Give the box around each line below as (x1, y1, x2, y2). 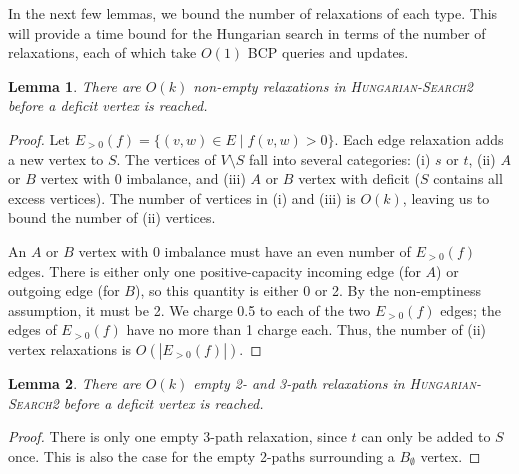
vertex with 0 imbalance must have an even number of (78, 240, 411, 261)
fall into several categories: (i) (248, 148, 431, 169)
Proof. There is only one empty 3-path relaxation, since (8, 426, 347, 447)
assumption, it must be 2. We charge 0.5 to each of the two (8, 299, 371, 320)
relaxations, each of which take (8, 42, 197, 63)
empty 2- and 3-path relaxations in (193, 372, 405, 393)
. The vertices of (116, 148, 216, 169)
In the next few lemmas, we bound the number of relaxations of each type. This (8, 3, 498, 23)
